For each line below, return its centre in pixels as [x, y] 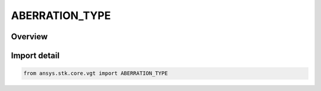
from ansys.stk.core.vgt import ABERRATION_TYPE [96, 73]
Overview [29, 37]
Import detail [35, 56]
